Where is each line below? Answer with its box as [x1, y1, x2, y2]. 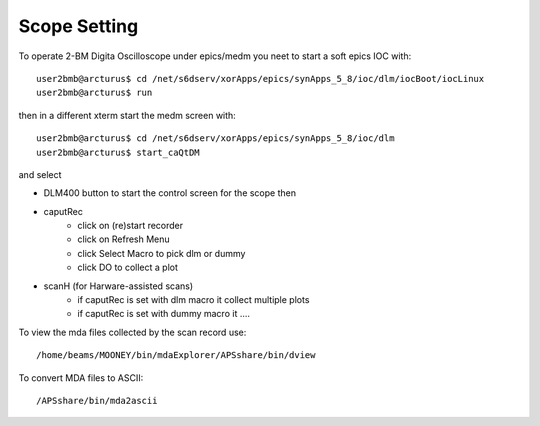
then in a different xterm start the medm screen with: [18, 109, 237, 121]
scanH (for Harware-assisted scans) [43, 280, 194, 292]
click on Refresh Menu [77, 233, 170, 245]
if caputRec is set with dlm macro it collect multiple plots [77, 294, 310, 306]
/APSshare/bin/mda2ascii [36, 395, 158, 406]
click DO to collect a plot [77, 261, 179, 274]
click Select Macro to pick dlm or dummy [77, 247, 246, 259]
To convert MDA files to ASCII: [18, 371, 144, 384]
